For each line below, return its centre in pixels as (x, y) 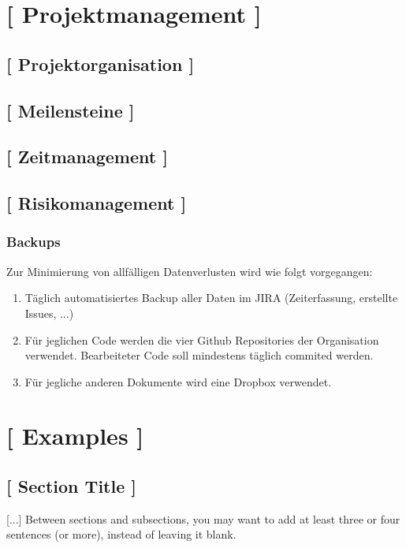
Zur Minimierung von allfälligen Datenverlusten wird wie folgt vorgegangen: (190, 271)
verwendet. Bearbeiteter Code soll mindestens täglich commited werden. (199, 355)
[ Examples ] (75, 436)
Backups (34, 242)
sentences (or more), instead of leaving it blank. (121, 534)
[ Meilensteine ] (71, 110)
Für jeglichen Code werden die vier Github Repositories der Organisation (202, 339)
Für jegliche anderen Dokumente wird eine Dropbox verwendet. (178, 381)
